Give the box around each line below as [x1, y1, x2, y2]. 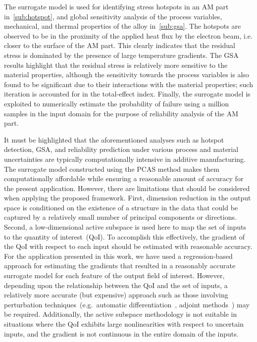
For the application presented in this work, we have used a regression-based [4, 250, 233, 261]
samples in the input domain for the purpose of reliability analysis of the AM [4, 108, 239, 118]
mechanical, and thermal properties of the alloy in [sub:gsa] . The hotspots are [4, 21, 241, 31]
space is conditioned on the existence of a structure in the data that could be [4, 202, 238, 212]
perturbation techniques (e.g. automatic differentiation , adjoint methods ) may [4, 299, 250, 309]
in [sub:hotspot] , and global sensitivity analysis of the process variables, [4, 11, 222, 21]
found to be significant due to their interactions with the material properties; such [4, 79, 253, 89]
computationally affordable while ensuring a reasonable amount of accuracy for [4, 173, 244, 184]
